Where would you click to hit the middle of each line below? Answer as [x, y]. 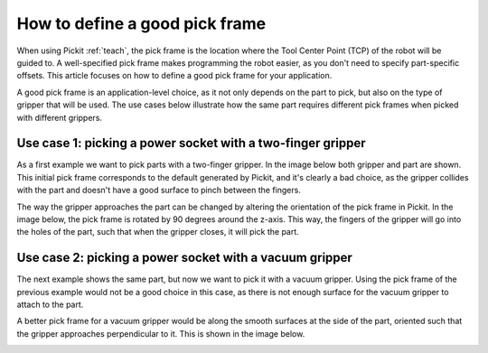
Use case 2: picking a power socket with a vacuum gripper [184, 258]
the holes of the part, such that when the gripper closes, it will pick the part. [158, 232]
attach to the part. [50, 305]
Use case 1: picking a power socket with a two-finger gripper [191, 143]
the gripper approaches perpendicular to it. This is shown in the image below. [161, 333]
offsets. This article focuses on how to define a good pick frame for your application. [174, 76]
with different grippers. [60, 117]
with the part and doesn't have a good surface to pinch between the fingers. [159, 190]
